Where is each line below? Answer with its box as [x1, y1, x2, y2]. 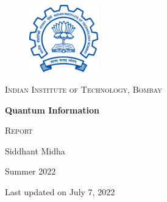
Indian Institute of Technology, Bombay [5, 83, 162, 96]
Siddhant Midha [5, 144, 65, 157]
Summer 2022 [5, 165, 56, 178]
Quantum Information [5, 103, 99, 116]
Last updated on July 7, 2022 [5, 186, 115, 198]
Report [5, 124, 33, 137]
